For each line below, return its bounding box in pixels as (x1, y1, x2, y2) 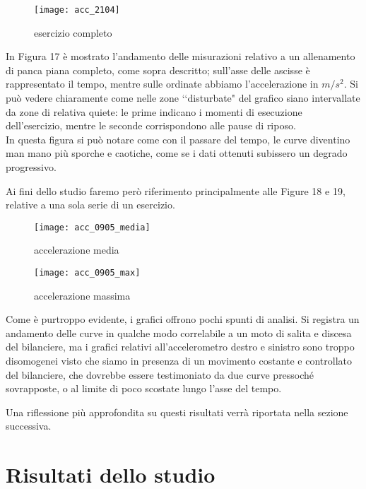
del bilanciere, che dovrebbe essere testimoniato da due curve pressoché (6, 367, 314, 382)
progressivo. (6, 160, 57, 174)
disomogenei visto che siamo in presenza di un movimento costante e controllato (6, 353, 353, 368)
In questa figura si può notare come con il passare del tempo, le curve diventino (6, 131, 350, 146)
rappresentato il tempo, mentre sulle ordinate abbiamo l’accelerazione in (6, 76, 319, 91)
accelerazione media (34, 242, 119, 257)
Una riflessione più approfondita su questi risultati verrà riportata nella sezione (6, 404, 348, 419)
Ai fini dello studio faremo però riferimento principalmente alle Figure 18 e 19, (6, 183, 346, 198)
